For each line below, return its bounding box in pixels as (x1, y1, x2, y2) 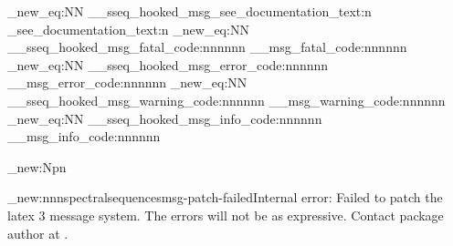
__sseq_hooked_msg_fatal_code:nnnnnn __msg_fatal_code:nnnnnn (7, 37, 407, 56)
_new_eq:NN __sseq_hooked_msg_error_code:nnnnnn (7, 55, 329, 74)
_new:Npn (7, 157, 67, 176)
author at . (7, 223, 68, 242)
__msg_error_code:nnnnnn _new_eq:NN (7, 73, 248, 92)
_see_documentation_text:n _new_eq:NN (7, 19, 249, 38)
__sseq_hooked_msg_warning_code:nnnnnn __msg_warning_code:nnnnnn (7, 90, 446, 109)
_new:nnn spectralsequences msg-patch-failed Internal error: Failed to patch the (7, 188, 443, 207)
